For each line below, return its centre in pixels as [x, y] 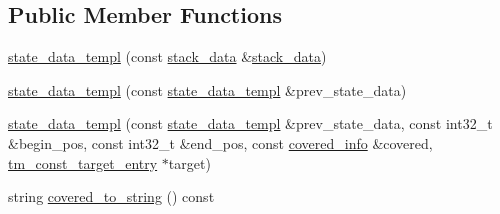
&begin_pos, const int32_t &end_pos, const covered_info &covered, [220, 142]
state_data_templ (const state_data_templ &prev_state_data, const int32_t [250, 123]
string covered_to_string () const [111, 196]
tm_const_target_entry [83, 162]
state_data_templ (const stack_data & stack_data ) [167, 56]
